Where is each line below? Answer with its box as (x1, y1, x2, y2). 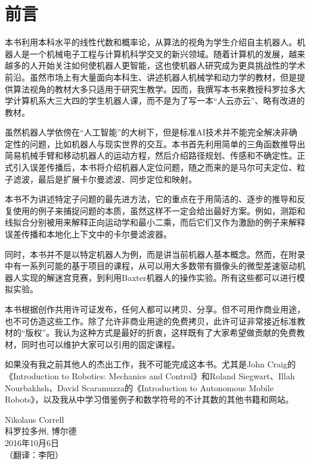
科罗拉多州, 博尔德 (5, 425, 77, 437)
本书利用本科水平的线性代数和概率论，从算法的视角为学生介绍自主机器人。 (5, 36, 297, 48)
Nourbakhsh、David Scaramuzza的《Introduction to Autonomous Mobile (5, 381, 274, 394)
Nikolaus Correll (5, 413, 64, 425)
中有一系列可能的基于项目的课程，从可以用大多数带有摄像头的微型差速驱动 (5, 259, 297, 272)
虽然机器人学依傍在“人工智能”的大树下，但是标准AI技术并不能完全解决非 (5, 126, 289, 138)
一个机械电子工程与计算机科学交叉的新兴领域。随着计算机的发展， (29, 47, 289, 60)
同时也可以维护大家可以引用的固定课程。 (21, 338, 180, 350)
